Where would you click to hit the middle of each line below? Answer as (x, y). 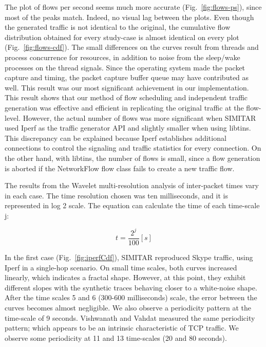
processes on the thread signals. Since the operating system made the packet (125, 67)
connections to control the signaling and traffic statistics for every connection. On (133, 148)
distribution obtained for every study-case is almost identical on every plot (122, 37)
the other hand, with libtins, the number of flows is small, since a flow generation (132, 158)
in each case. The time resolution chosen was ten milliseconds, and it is (116, 195)
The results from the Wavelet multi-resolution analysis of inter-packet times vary (132, 185)
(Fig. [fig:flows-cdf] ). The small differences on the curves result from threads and (132, 47)
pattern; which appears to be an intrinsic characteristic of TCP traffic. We (122, 328)
